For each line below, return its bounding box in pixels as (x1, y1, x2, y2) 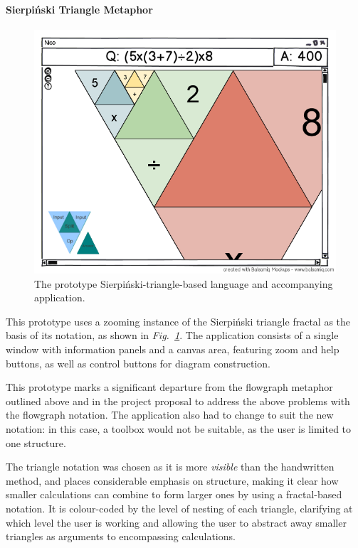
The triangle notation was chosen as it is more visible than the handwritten (6, 459, 335, 474)
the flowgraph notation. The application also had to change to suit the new (6, 407, 334, 422)
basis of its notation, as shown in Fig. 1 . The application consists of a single (6, 328, 339, 343)
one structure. (6, 435, 66, 450)
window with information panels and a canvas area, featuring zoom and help (6, 342, 339, 356)
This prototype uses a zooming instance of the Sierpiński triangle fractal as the (6, 313, 351, 328)
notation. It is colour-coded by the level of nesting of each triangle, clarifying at (6, 500, 353, 515)
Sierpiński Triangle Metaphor (6, 1, 153, 16)
